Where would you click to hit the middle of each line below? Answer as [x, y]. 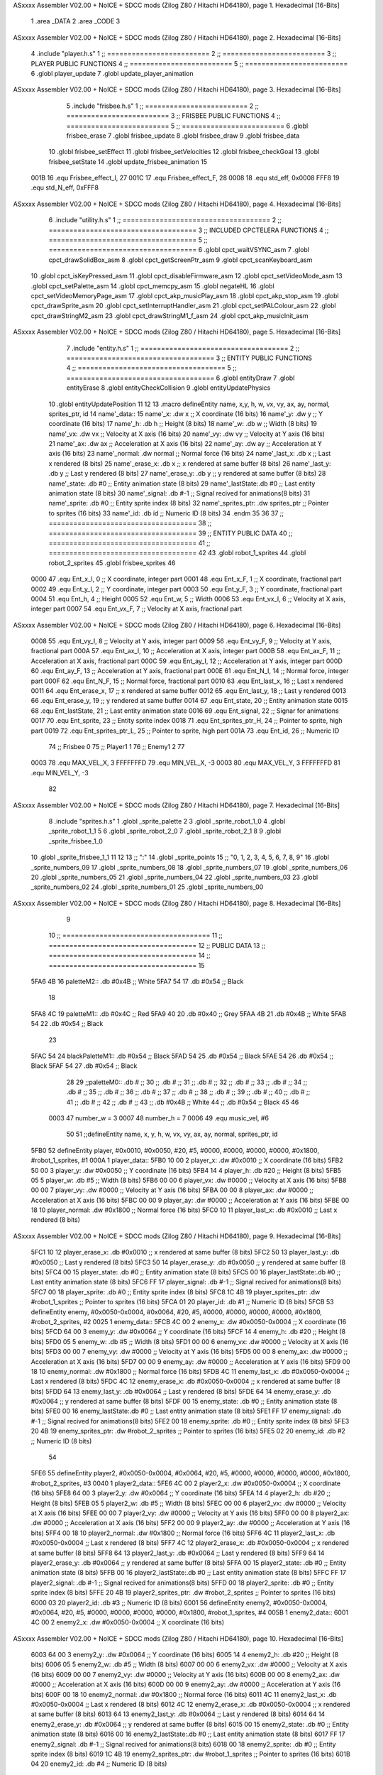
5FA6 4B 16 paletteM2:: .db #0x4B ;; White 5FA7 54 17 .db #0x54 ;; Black [137, 982]
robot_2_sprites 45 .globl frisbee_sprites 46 [112, 563]
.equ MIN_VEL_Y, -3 [60, 772]
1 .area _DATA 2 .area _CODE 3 [76, 21]
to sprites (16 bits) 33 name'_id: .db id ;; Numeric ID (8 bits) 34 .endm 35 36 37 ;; [166, 513]
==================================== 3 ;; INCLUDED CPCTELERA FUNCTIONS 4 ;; [189, 230]
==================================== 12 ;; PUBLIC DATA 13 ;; [157, 945]
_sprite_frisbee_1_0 [76, 841]
